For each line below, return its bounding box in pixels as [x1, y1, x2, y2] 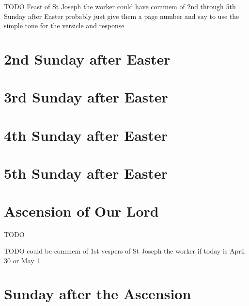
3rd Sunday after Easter [4, 87, 168, 107]
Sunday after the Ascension [4, 284, 191, 304]
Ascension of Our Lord [4, 201, 159, 221]
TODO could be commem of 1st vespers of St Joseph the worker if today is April [4, 246, 245, 255]
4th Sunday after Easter [4, 125, 168, 145]
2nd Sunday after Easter [4, 49, 171, 68]
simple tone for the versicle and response [4, 20, 124, 31]
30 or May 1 [4, 255, 40, 265]
